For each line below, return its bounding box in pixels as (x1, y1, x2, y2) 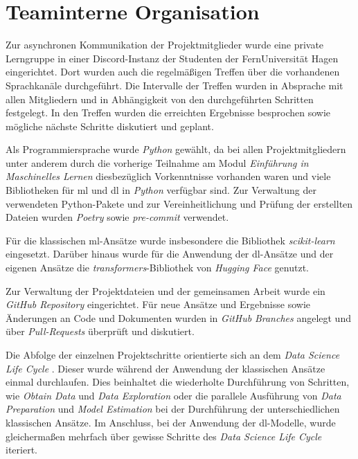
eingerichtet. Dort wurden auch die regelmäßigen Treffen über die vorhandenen (6, 64, 340, 79)
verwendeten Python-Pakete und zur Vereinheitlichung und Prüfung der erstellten (6, 196, 353, 210)
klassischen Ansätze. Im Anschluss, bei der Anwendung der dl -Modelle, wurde (6, 415, 336, 429)
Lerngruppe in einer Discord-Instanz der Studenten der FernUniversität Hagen (6, 51, 339, 65)
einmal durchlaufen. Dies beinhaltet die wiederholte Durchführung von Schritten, (6, 375, 350, 389)
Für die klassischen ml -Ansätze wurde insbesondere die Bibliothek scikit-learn (6, 233, 335, 247)
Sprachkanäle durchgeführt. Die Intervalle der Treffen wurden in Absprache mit (6, 78, 343, 92)
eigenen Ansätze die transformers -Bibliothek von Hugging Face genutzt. (6, 260, 310, 275)
